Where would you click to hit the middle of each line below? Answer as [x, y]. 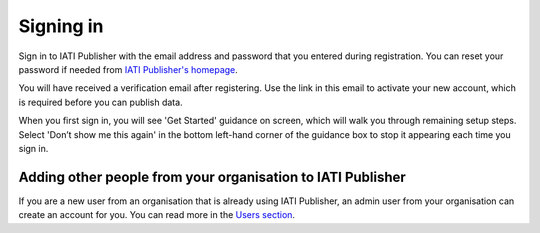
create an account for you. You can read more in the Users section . [156, 215]
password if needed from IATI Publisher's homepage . [128, 69]
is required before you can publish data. [101, 102]
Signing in [61, 26]
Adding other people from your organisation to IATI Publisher [212, 176]
